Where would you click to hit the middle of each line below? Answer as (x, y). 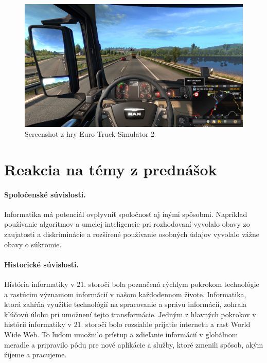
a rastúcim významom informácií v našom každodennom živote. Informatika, (125, 294)
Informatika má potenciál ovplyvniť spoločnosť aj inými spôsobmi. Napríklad (126, 214)
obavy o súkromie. (33, 244)
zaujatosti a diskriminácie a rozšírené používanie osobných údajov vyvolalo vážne (132, 234)
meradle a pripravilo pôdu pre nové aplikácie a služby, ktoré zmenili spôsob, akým (134, 344)
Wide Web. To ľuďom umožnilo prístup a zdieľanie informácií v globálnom (121, 334)
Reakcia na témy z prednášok (111, 169)
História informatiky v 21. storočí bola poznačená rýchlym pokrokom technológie (132, 284)
